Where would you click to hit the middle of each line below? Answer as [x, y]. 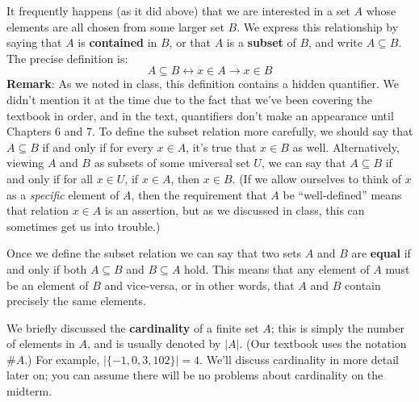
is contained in [117, 42]
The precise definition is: [67, 58]
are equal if [381, 253]
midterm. [29, 391]
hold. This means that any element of [277, 268]
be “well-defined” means [342, 194]
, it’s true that [221, 147]
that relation [38, 210]
